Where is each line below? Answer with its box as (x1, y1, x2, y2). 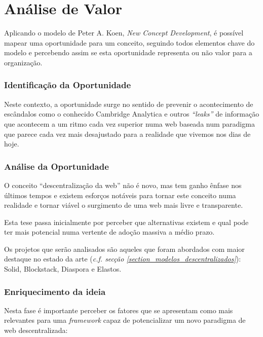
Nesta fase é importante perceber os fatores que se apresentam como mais (4, 305, 233, 315)
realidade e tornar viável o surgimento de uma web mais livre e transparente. (4, 200, 243, 210)
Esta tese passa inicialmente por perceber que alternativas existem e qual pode (4, 216, 249, 227)
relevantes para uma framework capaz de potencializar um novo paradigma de (4, 315, 246, 325)
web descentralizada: (4, 325, 68, 335)
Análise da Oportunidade (4, 160, 109, 172)
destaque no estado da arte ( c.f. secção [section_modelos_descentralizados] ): (4, 253, 241, 264)
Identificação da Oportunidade (4, 79, 131, 91)
